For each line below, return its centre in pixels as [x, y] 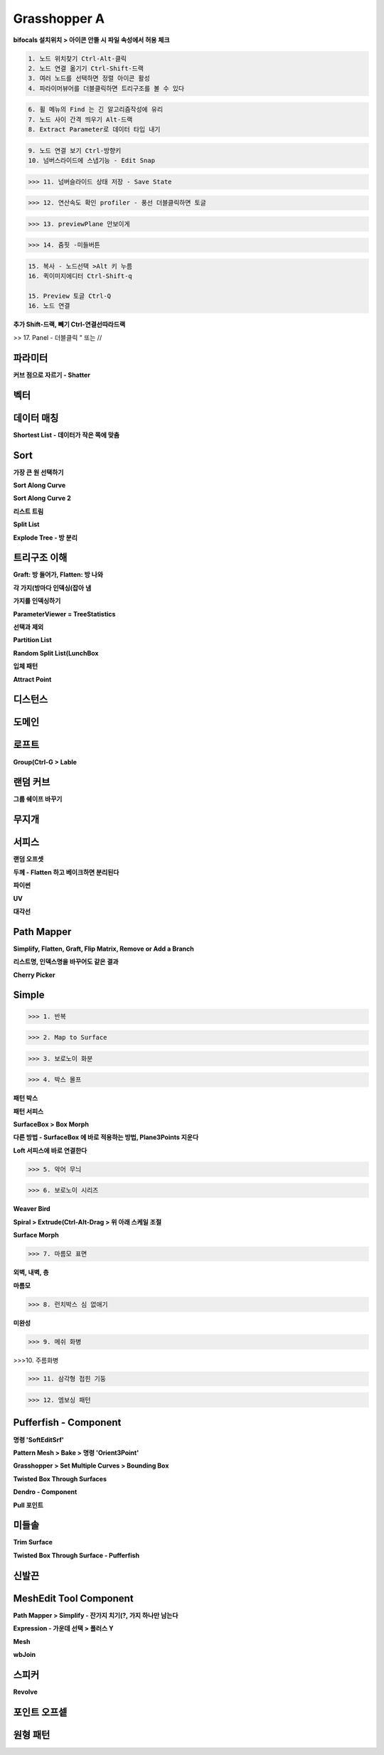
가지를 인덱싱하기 [37, 601]
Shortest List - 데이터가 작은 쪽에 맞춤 [66, 434]
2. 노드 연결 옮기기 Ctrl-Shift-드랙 [86, 68]
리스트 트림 [28, 511]
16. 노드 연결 [49, 306]
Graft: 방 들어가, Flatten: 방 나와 [58, 575]
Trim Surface [33, 1542]
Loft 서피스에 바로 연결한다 [50, 1150]
